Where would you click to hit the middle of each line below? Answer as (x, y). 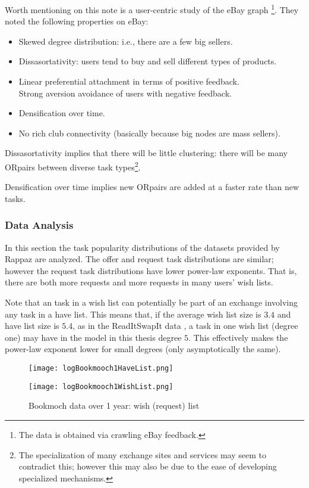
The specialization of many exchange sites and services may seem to (142, 454)
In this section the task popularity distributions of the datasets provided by (142, 247)
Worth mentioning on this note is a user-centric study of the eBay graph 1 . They (152, 9)
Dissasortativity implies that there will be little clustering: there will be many (146, 153)
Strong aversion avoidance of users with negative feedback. (125, 93)
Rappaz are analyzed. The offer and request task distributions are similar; (139, 259)
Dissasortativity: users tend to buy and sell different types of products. (148, 61)
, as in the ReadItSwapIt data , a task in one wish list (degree (185, 326)
